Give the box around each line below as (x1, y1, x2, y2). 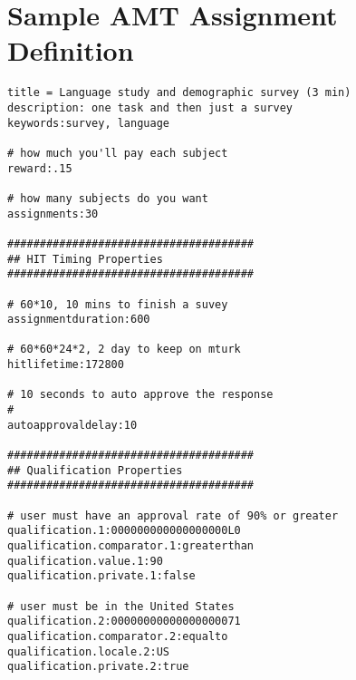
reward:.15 (7, 161, 72, 175)
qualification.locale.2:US (7, 645, 169, 658)
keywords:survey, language (7, 116, 169, 130)
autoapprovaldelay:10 (7, 418, 138, 432)
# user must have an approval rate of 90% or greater (7, 509, 339, 522)
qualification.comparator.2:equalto (7, 629, 228, 643)
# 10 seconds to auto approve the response (7, 388, 274, 402)
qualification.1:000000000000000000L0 (7, 524, 241, 538)
